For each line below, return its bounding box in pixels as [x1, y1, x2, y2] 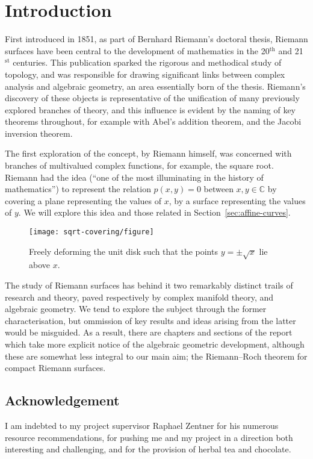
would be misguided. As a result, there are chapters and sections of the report [5, 326, 293, 339]
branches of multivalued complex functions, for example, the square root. [5, 159, 274, 172]
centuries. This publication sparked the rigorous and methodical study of [13, 56, 282, 69]
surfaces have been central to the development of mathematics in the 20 [5, 44, 270, 57]
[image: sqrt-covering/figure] [29, 228, 154, 237]
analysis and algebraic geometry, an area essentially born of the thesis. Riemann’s [5, 80, 306, 92]
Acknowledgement [5, 391, 120, 410]
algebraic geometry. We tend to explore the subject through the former [5, 302, 267, 315]
